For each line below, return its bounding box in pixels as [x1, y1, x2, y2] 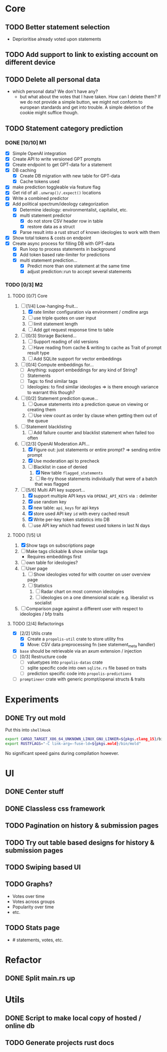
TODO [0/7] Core [12, 293, 48, 299]
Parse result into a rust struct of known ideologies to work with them [19, 229, 160, 235]
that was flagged [34, 481, 70, 487]
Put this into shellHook [5, 727, 51, 733]
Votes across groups [12, 898, 55, 904]
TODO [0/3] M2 [5, 281, 43, 288]
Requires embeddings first [27, 553, 82, 559]
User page [26, 565, 48, 571]
